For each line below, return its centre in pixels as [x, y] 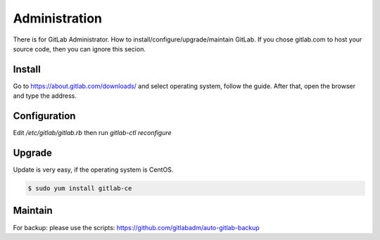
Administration [57, 18]
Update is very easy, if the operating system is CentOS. [93, 170]
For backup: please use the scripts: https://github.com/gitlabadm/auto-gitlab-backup [136, 227]
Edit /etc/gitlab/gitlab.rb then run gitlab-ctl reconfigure [92, 133]
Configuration [44, 116]
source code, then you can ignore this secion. [79, 49]
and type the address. [45, 96]
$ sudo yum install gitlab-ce [80, 189]
